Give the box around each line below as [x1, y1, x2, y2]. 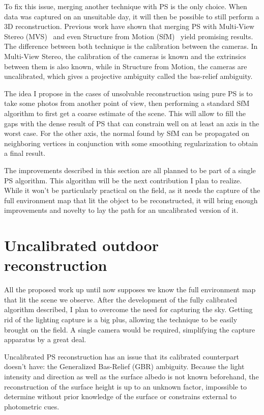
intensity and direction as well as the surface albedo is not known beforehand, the [4, 371, 259, 381]
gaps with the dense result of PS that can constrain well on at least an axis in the [4, 118, 259, 128]
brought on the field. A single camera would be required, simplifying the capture [4, 324, 255, 335]
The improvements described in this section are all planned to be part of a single [4, 164, 256, 175]
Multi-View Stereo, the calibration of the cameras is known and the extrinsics [4, 50, 246, 61]
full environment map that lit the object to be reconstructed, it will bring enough [4, 195, 258, 205]
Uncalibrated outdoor [4, 235, 159, 256]
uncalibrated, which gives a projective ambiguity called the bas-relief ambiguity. [4, 71, 253, 81]
